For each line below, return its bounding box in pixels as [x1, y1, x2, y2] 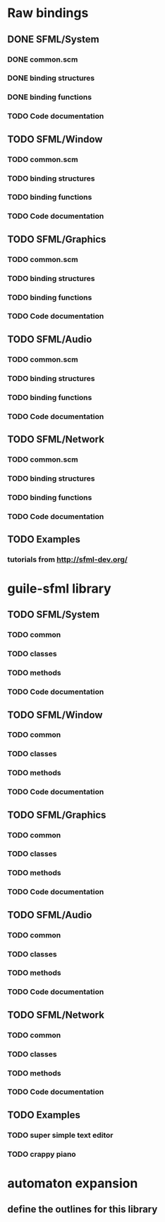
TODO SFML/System [7, 609, 100, 621]
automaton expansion [7, 1175, 138, 1191]
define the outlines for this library [7, 1204, 158, 1216]
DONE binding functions [7, 92, 92, 102]
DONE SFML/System [7, 33, 100, 45]
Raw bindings [7, 5, 89, 21]
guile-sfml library [7, 581, 111, 597]
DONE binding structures [7, 73, 95, 83]
